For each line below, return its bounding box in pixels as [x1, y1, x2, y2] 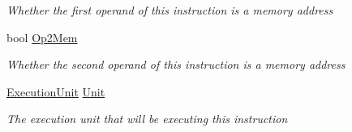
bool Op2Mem [6, 28, 78, 45]
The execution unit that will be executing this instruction [6, 110, 288, 127]
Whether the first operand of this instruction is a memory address [6, 2, 333, 18]
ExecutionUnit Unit [6, 83, 105, 100]
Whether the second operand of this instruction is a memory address [6, 56, 346, 73]
